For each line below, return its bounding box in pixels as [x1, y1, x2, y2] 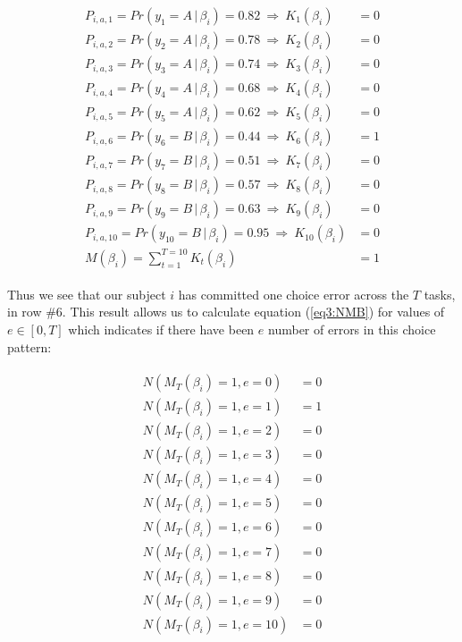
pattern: [7, 337, 52, 356]
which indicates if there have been [68, 320, 255, 339]
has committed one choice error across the [178, 284, 409, 303]
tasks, [424, 284, 456, 303]
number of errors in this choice [268, 320, 436, 339]
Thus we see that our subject [7, 284, 166, 303]
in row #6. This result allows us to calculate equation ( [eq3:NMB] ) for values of [7, 302, 445, 321]
